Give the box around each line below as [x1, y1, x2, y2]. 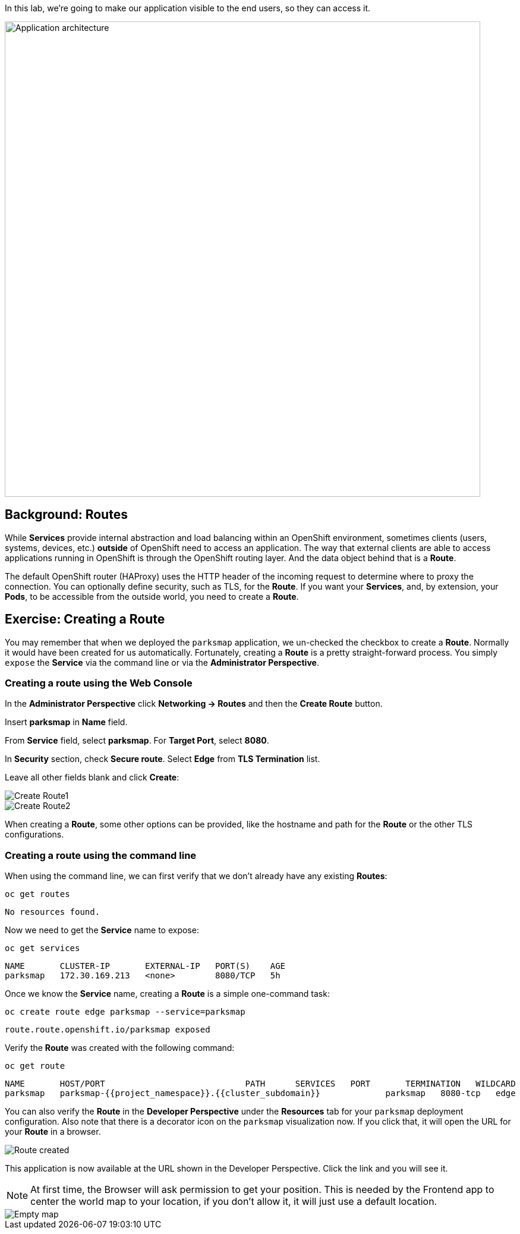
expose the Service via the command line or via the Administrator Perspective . [5, 657, 319, 668]
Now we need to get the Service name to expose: [5, 925, 199, 936]
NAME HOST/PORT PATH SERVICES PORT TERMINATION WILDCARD [5, 1079, 516, 1089]
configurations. [5, 829, 64, 840]
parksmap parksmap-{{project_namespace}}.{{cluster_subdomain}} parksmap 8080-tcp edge [5, 1088, 516, 1098]
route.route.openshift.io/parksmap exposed [5, 1025, 210, 1035]
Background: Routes [5, 507, 128, 522]
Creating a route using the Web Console [5, 677, 193, 690]
